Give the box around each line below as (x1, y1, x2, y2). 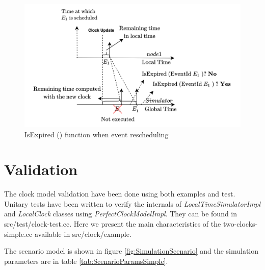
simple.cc (4, 228, 33, 239)
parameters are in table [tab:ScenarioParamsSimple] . (4, 255, 168, 266)
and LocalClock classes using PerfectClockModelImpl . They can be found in (4, 208, 237, 219)
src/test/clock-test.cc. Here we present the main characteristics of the (4, 218, 221, 229)
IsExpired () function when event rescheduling (24, 129, 169, 139)
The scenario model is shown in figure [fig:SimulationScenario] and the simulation (4, 246, 259, 256)
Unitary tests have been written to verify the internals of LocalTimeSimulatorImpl (4, 198, 261, 209)
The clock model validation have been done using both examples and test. (4, 188, 235, 199)
